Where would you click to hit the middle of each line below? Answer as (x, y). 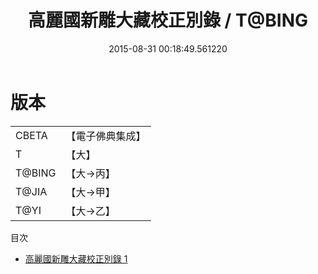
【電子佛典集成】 (106, 136)
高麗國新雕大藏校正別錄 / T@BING (167, 20)
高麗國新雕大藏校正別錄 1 (76, 258)
